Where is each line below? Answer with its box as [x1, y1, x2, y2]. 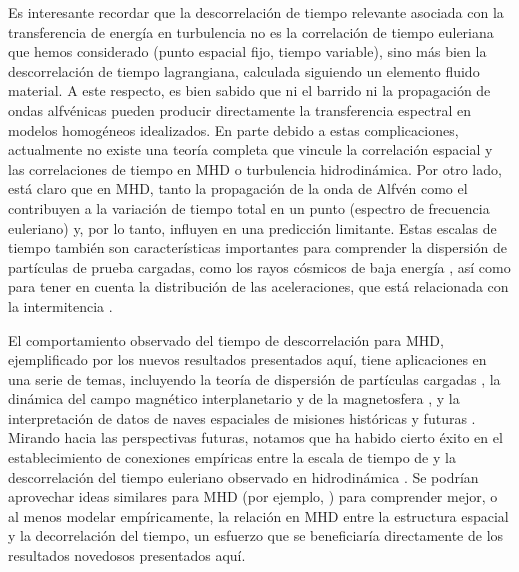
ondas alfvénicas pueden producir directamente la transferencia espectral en [8, 99, 471, 120]
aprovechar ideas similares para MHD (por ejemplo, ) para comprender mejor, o [8, 486, 498, 507]
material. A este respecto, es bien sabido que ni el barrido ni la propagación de [8, 80, 491, 101]
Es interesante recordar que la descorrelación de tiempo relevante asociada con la [8, 2, 504, 22]
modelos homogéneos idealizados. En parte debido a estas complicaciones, [8, 119, 459, 140]
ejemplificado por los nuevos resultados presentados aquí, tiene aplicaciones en [8, 349, 487, 370]
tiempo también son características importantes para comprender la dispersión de [8, 237, 507, 258]
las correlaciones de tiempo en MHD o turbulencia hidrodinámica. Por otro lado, [8, 158, 502, 179]
